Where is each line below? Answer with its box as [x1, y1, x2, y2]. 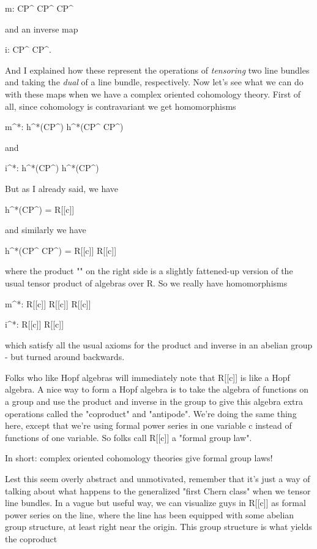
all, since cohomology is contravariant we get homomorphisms [5, 99, 236, 112]
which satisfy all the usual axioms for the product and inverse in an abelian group [5, 338, 313, 351]
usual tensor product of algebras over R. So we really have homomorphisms [5, 276, 288, 289]
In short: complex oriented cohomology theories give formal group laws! [5, 451, 273, 464]
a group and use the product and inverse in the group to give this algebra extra [5, 395, 303, 408]
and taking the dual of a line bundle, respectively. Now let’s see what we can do [5, 75, 304, 88]
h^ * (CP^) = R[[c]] [5, 202, 75, 215]
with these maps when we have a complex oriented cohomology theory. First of [5, 87, 301, 100]
